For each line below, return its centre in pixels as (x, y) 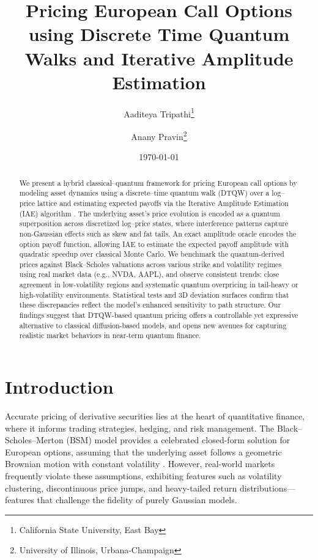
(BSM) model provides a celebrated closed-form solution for (178, 440)
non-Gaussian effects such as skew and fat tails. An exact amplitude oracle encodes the (158, 233)
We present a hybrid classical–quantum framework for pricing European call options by (158, 182)
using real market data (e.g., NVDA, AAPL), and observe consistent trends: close (149, 274)
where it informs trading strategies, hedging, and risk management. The (140, 428)
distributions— (268, 488)
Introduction (59, 387)
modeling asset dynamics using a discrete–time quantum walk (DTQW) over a (144, 193)
